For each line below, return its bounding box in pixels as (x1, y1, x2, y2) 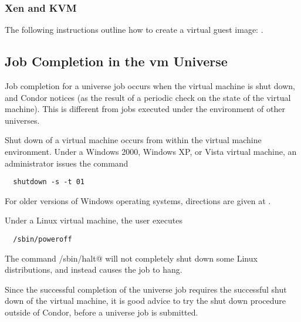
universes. (5, 114, 40, 126)
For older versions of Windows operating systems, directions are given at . (5, 194, 271, 206)
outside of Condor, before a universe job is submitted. (5, 306, 198, 318)
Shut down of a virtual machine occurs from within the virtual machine (5, 134, 262, 146)
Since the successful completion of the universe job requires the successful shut (5, 283, 287, 295)
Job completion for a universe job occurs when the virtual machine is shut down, (5, 80, 295, 92)
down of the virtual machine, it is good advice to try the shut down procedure (5, 294, 286, 307)
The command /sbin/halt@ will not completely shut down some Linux (5, 252, 258, 264)
